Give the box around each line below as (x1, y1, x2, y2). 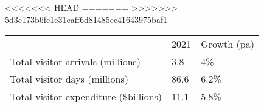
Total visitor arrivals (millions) (10, 54, 141, 69)
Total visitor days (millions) (10, 72, 128, 86)
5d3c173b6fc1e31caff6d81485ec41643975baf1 (5, 13, 168, 25)
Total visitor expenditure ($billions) (10, 89, 162, 104)
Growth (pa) (201, 37, 254, 51)
